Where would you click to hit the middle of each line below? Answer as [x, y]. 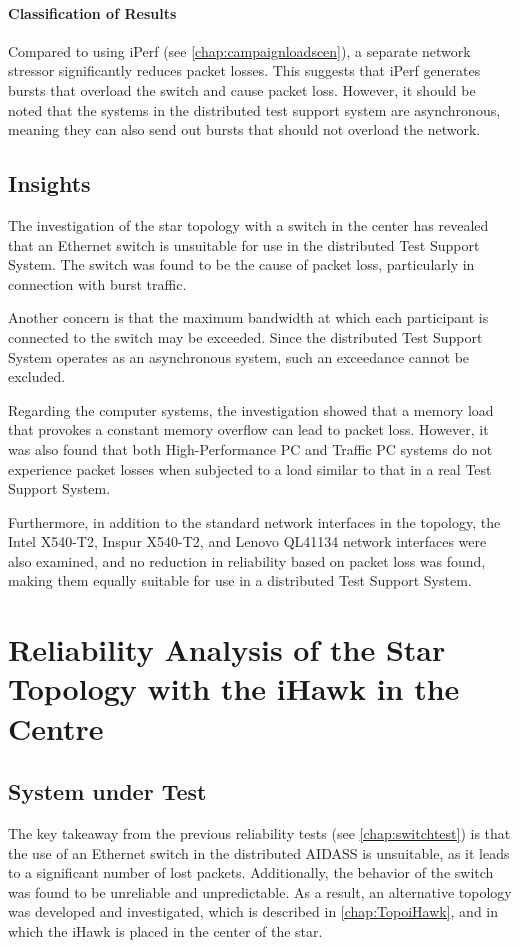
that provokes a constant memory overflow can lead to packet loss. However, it [248, 429]
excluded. [37, 376]
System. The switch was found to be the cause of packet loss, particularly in [241, 264]
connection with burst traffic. [97, 283]
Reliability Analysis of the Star [227, 649]
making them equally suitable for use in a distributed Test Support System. [240, 580]
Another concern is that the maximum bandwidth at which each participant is [248, 317]
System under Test [107, 791]
